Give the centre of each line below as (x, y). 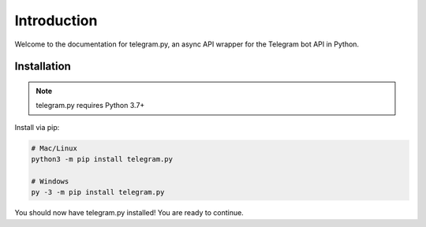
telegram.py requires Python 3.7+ (90, 106)
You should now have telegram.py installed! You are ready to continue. (129, 213)
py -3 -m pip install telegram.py (98, 192)
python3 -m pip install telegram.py (102, 159)
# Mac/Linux (54, 148)
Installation (43, 67)
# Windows (50, 181)
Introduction (56, 20)
